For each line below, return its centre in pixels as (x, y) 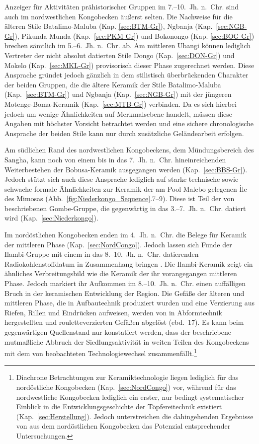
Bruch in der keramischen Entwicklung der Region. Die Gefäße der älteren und (125, 293)
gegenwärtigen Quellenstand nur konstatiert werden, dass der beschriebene (118, 332)
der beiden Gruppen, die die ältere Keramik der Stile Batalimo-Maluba (113, 84)
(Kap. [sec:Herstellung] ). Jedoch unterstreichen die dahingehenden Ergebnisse (135, 416)
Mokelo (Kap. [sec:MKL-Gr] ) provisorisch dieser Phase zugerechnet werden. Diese (129, 65)
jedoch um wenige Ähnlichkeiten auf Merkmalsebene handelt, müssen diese (119, 113)
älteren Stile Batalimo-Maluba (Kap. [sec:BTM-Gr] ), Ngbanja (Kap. (109, 26)
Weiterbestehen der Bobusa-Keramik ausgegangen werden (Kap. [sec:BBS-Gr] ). (126, 169)
